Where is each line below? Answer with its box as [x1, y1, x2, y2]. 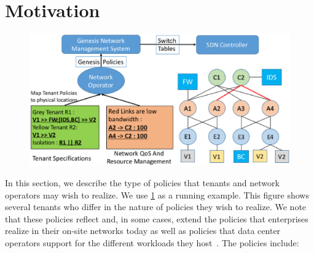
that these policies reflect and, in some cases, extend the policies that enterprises [5, 212, 308, 225]
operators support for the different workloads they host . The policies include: [5, 236, 299, 249]
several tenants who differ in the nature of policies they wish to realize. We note [5, 200, 307, 213]
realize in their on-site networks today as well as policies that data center [5, 224, 281, 237]
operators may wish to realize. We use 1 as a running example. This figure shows [5, 188, 309, 201]
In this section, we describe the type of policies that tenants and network [5, 176, 280, 189]
